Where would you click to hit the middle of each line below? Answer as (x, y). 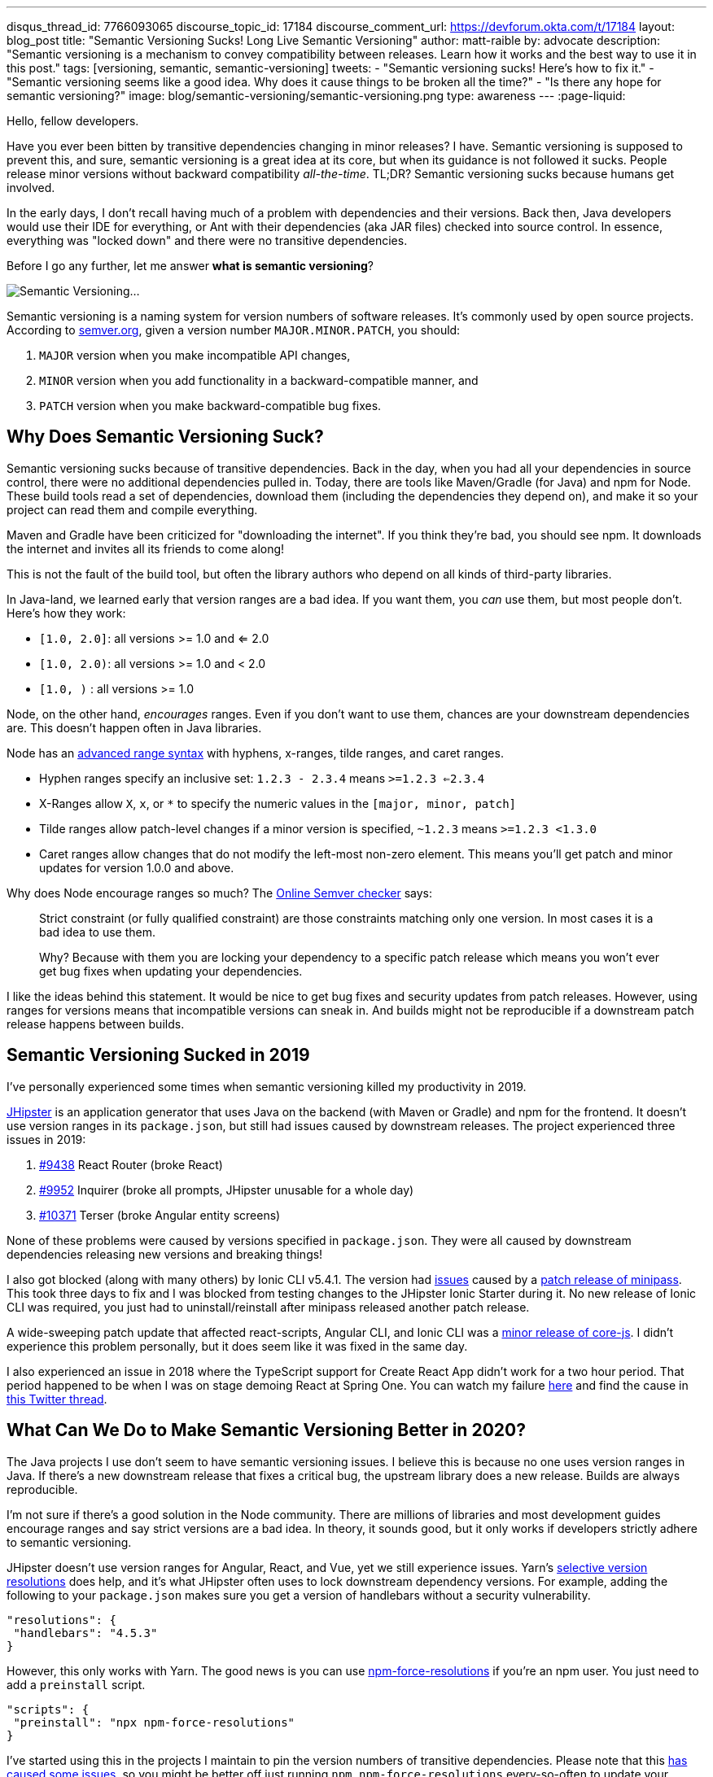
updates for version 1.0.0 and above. (137, 867)
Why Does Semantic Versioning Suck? (165, 437)
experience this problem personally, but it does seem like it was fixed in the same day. (237, 1346)
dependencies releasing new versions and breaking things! (165, 1254)
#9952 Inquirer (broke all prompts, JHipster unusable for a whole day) (227, 1190)
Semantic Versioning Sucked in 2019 (158, 1055)
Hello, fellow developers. (73, 121)
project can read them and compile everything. (132, 509)
